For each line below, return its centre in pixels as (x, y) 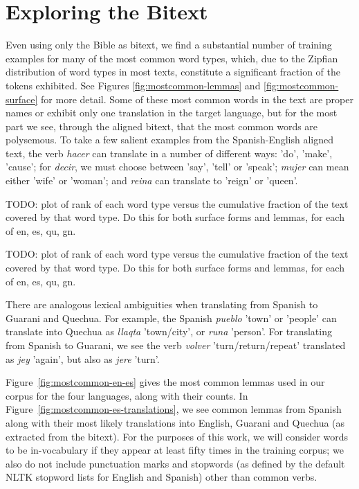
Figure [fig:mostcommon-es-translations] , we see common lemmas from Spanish (174, 409)
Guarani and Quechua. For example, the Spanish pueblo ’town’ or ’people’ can (171, 318)
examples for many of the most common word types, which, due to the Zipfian (172, 58)
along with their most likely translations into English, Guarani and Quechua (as (175, 422)
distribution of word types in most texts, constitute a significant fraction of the (173, 72)
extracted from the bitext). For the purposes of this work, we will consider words (177, 436)
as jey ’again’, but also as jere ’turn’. (83, 358)
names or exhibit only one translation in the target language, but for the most (172, 113)
